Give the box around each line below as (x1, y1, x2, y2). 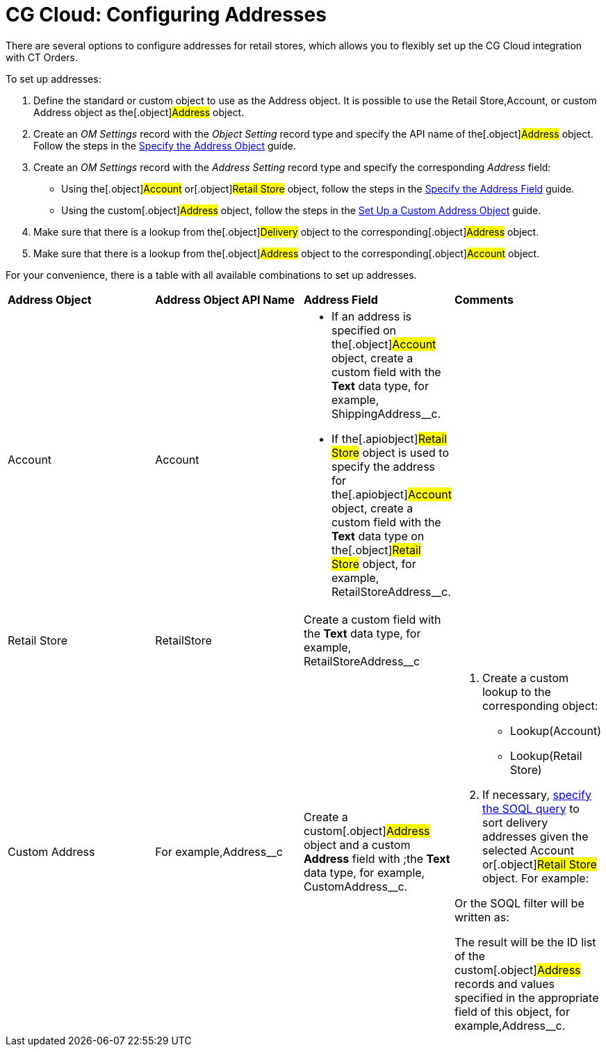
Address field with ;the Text (303, 851, 450, 866)
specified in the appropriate (454, 990, 599, 1005)
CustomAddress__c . (303, 879, 408, 893)
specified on (331, 323, 397, 337)
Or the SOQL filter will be (454, 896, 584, 910)
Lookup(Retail (509, 748, 582, 763)
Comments (454, 292, 514, 307)
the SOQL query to (482, 801, 580, 816)
